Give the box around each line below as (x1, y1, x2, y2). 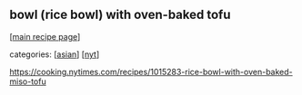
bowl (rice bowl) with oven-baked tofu (9, 7, 231, 23)
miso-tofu (9, 76, 47, 87)
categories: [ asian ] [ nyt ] (9, 49, 100, 60)
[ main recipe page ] (9, 31, 81, 42)
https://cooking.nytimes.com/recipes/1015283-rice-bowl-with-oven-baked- (9, 66, 293, 77)
